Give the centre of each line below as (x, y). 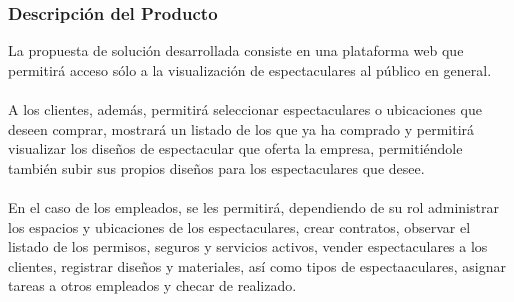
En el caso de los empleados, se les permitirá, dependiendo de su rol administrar (253, 206)
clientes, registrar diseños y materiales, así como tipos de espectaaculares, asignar (257, 265)
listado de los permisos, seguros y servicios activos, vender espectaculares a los (248, 246)
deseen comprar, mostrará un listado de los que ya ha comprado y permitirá (241, 128)
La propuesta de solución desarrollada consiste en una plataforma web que (236, 50)
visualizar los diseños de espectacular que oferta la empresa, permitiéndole (235, 148)
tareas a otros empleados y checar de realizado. (152, 285)
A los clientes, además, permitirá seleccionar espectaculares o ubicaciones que (245, 109)
